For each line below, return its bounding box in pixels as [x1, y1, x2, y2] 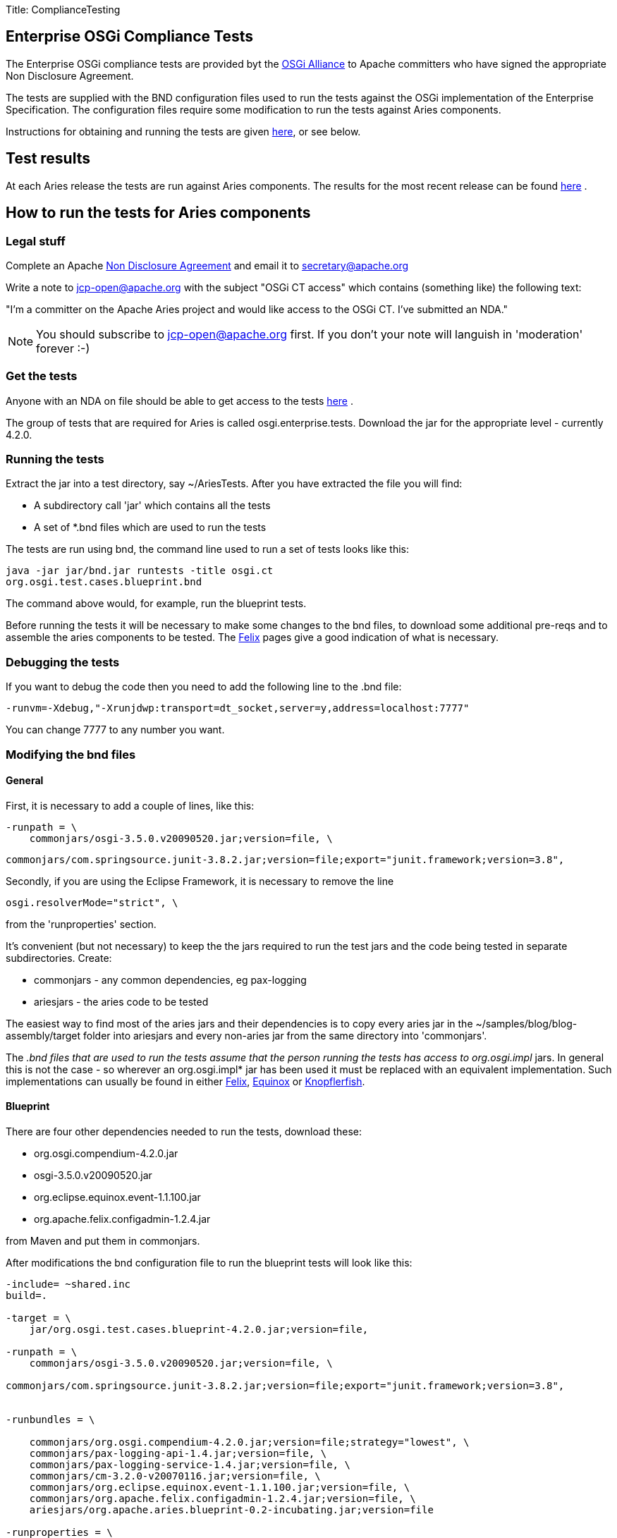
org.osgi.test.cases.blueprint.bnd [6, 576, 202, 588]
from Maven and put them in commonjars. [6, 1234, 200, 1247]
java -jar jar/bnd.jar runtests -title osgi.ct [6, 565, 274, 577]
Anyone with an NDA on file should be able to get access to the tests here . [6, 394, 353, 407]
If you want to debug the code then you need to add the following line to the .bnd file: [6, 680, 402, 693]
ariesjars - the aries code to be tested [34, 995, 209, 1008]
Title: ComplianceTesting [6, 4, 121, 16]
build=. [6, 1289, 48, 1301]
